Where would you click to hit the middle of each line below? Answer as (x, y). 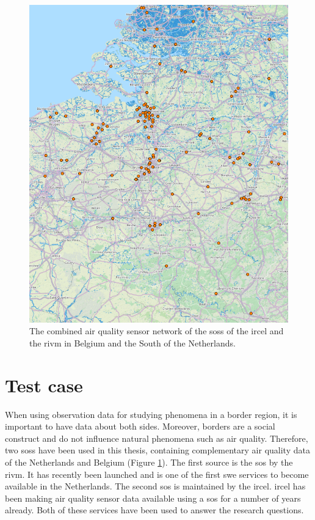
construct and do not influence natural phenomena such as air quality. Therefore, (157, 438)
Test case (44, 385)
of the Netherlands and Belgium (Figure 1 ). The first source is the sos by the (149, 462)
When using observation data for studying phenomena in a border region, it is (151, 414)
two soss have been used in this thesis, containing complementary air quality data (157, 450)
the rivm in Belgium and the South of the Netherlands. (132, 342)
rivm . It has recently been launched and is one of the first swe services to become (157, 474)
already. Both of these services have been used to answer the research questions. (154, 510)
